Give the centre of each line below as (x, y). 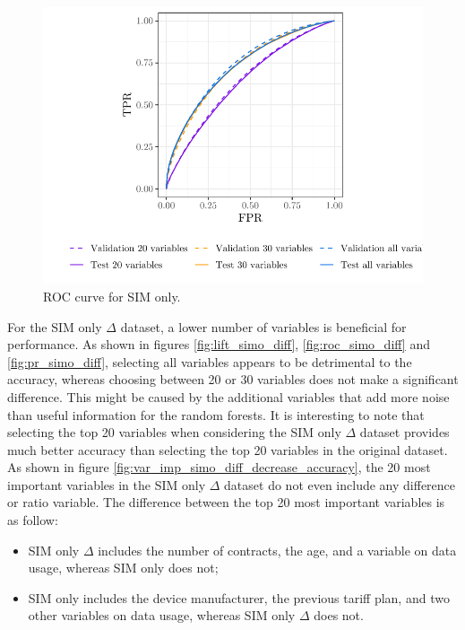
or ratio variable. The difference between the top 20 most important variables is (226, 502)
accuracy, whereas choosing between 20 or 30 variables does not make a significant (233, 379)
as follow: (33, 520)
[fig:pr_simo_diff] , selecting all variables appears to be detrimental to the (210, 361)
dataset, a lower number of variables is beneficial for (263, 326)
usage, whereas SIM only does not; (123, 568)
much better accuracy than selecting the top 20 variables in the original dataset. (228, 449)
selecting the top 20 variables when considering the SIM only (174, 432)
